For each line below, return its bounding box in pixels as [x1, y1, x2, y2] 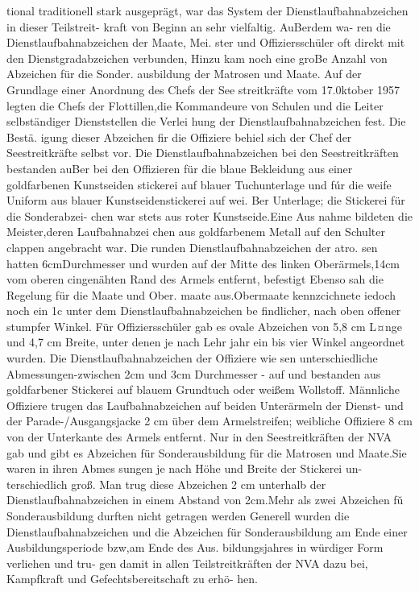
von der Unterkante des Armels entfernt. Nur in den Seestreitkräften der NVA [6, 428, 392, 445]
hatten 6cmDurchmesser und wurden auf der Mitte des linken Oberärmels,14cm [6, 255, 400, 271]
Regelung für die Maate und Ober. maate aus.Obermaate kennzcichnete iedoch [6, 286, 396, 303]
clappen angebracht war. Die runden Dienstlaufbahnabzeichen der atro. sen [6, 238, 378, 255]
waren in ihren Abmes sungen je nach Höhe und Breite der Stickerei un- [6, 460, 363, 477]
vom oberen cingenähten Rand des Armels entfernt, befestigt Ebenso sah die [6, 271, 384, 288]
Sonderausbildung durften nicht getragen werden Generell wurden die [6, 507, 350, 524]
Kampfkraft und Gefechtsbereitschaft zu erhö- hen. [6, 570, 258, 587]
